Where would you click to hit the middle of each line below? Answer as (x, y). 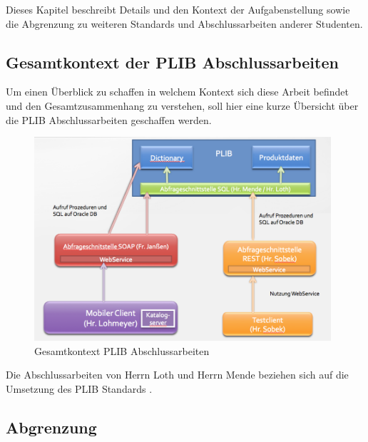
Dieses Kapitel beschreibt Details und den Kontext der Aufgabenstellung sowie (178, 9)
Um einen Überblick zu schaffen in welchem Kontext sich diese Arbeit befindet (177, 92)
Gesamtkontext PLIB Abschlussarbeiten (122, 350)
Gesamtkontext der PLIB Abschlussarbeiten (172, 62)
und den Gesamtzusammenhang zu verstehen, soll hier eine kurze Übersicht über (182, 105)
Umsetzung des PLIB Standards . (79, 388)
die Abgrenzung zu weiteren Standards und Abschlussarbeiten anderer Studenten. (184, 23)
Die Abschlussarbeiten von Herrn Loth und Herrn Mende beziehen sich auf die (177, 375)
